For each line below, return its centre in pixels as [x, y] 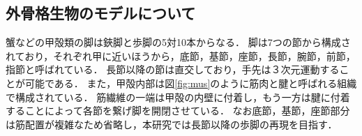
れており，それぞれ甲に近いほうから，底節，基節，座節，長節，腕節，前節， [181, 55]
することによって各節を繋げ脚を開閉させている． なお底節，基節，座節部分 [178, 111]
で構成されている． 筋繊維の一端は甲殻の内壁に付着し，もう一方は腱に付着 [178, 97]
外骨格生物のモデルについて [101, 13]
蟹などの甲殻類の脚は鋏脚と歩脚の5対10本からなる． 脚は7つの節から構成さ [178, 42]
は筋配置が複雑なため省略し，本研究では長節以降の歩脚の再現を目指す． [172, 124]
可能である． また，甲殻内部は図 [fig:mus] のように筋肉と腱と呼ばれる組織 [191, 83]
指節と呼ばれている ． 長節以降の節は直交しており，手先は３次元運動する [173, 69]
